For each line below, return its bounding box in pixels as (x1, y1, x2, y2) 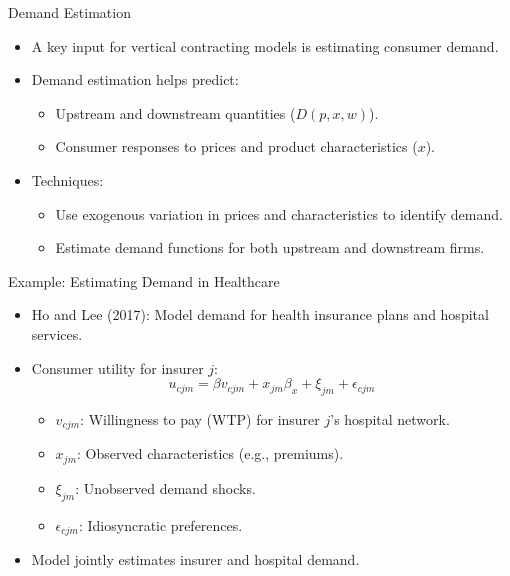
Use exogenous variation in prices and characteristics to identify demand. (55, 203, 503, 224)
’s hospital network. (330, 408, 450, 429)
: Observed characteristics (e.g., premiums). (77, 443, 344, 464)
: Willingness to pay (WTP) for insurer (80, 408, 320, 429)
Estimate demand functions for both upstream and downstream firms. (55, 237, 485, 258)
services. (31, 323, 83, 344)
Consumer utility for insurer (31, 357, 204, 378)
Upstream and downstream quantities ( (55, 102, 296, 123)
